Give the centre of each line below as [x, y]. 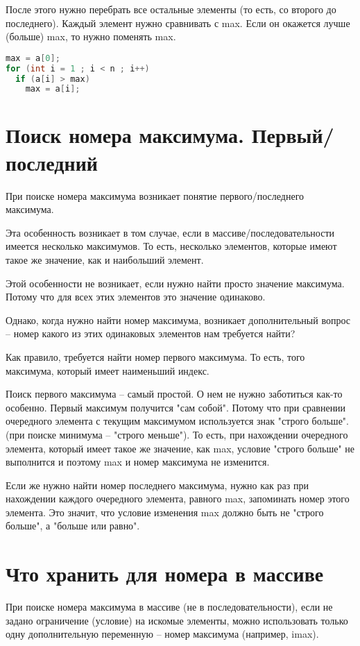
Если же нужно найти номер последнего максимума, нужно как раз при [157, 485]
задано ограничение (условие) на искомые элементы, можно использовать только [177, 620]
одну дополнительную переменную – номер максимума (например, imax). [162, 634]
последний [52, 162]
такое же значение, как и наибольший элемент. [105, 259]
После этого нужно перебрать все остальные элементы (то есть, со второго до [171, 9]
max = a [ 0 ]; [33, 58]
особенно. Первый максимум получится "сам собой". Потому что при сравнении [176, 407]
